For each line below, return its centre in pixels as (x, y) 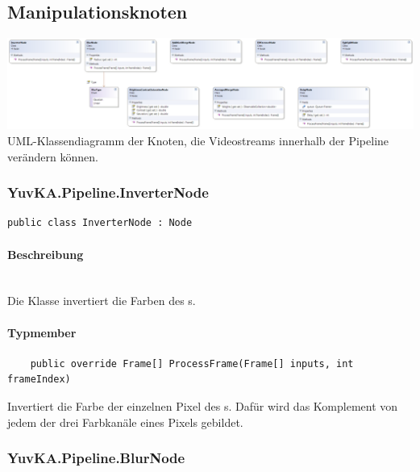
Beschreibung (46, 254)
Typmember (42, 332)
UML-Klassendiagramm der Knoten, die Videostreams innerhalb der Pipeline (198, 140)
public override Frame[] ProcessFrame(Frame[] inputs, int (192, 363)
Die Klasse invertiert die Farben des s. (102, 301)
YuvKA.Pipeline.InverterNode (108, 192)
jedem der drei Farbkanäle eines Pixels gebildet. (125, 422)
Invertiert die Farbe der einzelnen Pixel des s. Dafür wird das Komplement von (203, 405)
